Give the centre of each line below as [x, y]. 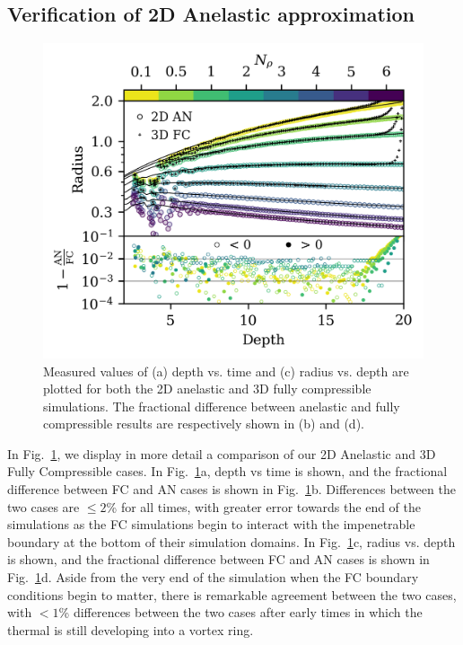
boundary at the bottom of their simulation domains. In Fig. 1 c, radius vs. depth [231, 541]
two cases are [44, 506]
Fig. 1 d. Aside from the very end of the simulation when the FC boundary [213, 577]
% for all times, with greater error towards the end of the [263, 506]
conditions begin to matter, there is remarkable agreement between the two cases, [232, 594]
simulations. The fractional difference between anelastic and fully [222, 406]
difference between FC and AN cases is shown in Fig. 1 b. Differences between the [231, 489]
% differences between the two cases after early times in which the [240, 612]
